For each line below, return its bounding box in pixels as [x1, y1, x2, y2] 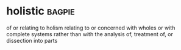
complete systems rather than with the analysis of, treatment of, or [6, 30, 174, 37]
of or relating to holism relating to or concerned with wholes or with [6, 24, 176, 31]
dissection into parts [6, 37, 58, 44]
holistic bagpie [6, 4, 75, 18]
